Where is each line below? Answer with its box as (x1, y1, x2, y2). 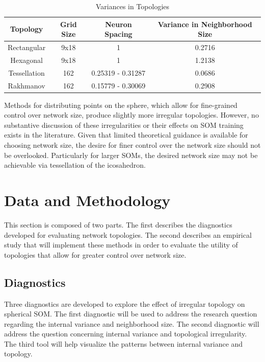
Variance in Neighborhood (157, 18, 252, 29)
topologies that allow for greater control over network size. (4, 249, 187, 260)
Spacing (104, 29, 132, 39)
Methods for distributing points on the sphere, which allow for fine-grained (4, 99, 237, 110)
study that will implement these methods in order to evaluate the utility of (4, 239, 238, 250)
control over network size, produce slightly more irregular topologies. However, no (4, 109, 259, 120)
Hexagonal (10, 54, 43, 65)
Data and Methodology (4, 190, 171, 210)
